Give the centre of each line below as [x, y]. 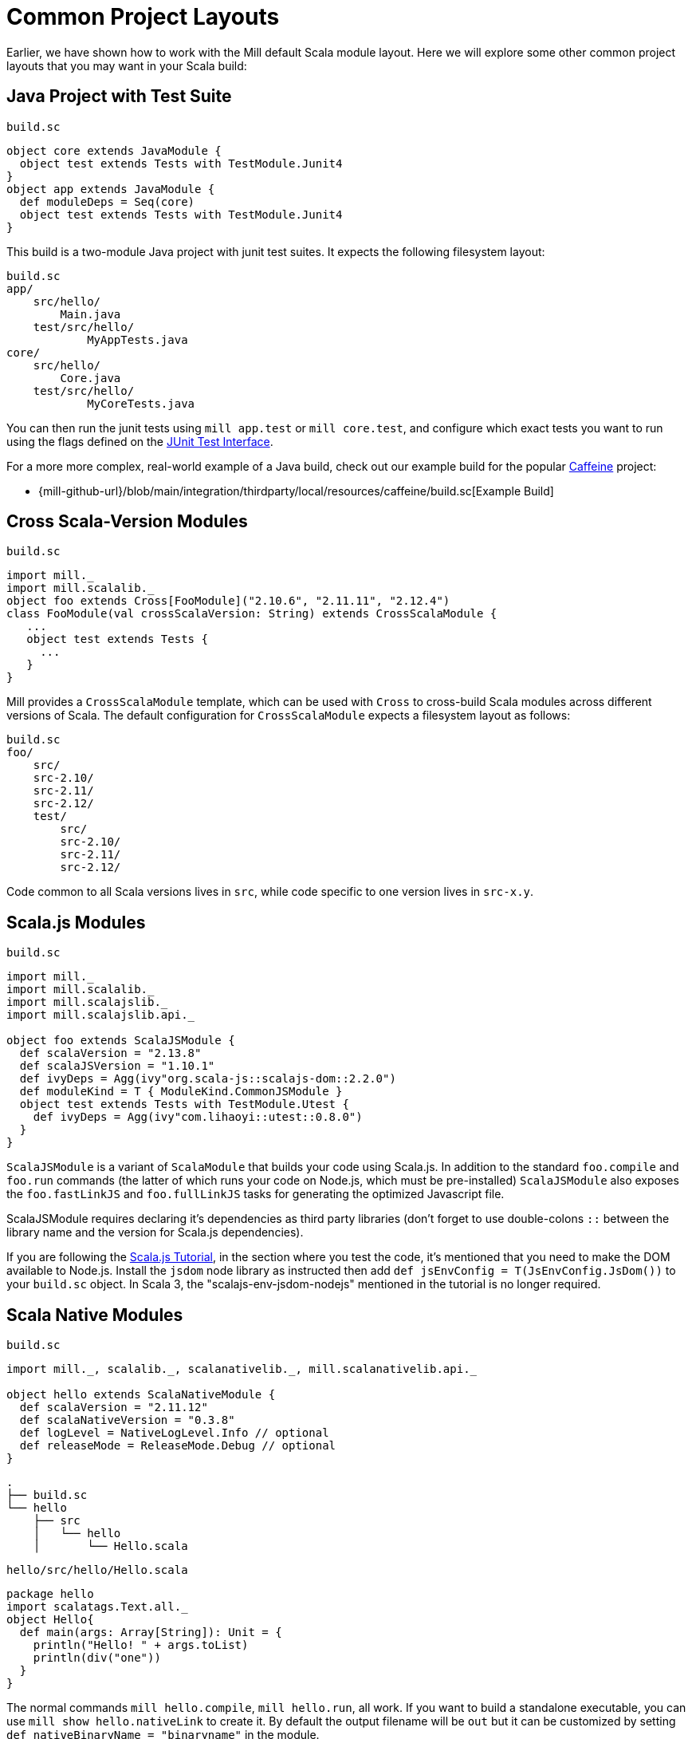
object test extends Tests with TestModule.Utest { [184, 1104]
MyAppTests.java [138, 339]
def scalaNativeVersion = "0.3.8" [127, 1420]
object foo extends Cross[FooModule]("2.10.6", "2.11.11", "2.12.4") [228, 601]
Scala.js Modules [76, 922]
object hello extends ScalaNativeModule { [141, 1395]
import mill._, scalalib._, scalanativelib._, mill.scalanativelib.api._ [242, 1369]
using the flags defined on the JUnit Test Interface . [140, 441]
